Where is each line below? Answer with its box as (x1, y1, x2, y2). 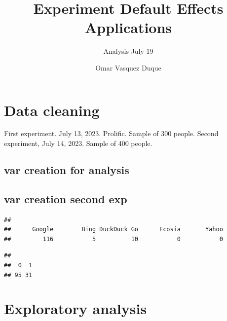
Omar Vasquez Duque (95, 62, 161, 72)
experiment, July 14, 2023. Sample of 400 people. (4, 138, 152, 148)
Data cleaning (4, 100, 100, 120)
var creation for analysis (4, 162, 129, 178)
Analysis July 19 (103, 46, 153, 56)
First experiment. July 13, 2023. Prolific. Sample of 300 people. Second (4, 128, 219, 139)
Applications (84, 17, 172, 37)
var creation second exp (4, 191, 127, 206)
